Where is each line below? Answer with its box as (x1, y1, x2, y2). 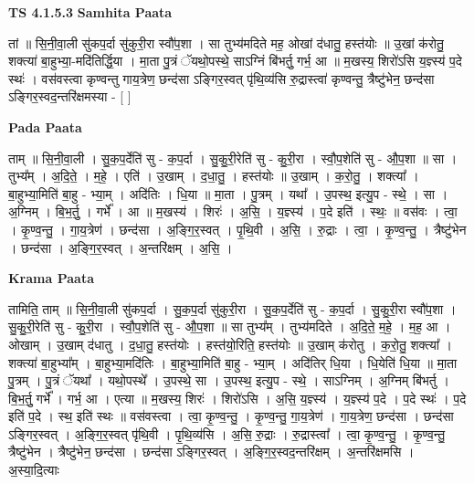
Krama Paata (8, 268, 94, 288)
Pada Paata (8, 117, 82, 136)
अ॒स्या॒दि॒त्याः (8, 460, 59, 479)
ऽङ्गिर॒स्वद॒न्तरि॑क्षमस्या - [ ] (8, 87, 132, 106)
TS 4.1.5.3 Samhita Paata (8, 3, 173, 21)
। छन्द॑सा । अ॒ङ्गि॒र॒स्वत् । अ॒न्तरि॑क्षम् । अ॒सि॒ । (8, 237, 233, 257)
